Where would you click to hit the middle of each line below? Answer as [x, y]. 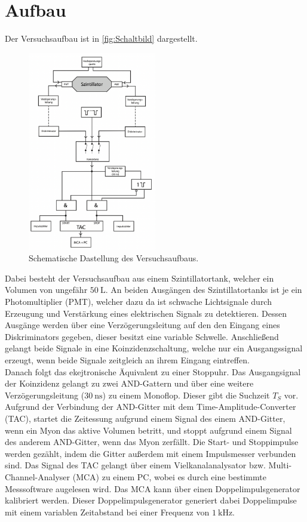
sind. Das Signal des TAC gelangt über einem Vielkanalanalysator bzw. [135, 465]
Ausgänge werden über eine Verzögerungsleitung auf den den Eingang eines [142, 325]
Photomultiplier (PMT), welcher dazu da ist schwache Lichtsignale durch [138, 301]
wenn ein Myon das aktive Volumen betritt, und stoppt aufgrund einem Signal [148, 430]
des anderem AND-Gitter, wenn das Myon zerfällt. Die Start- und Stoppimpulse [152, 442]
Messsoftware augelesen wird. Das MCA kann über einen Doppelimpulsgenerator [153, 488]
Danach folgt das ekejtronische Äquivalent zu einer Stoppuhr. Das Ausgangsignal [153, 371]
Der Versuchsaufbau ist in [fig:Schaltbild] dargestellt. [101, 38]
